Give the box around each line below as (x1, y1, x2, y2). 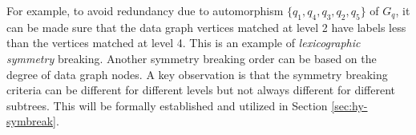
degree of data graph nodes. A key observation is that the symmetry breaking (6, 66, 388, 82)
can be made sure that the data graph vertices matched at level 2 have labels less (6, 18, 406, 35)
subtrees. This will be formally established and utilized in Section (6, 97, 328, 113)
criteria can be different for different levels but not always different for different (6, 81, 396, 98)
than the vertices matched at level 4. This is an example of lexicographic (6, 34, 361, 51)
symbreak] (6, 113, 56, 129)
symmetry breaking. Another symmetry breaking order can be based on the (6, 50, 377, 66)
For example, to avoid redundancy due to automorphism (6, 2, 284, 18)
